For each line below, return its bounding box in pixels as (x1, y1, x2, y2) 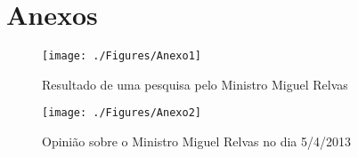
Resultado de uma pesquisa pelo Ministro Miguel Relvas (42, 75, 348, 93)
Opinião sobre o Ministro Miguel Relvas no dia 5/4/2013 (42, 132, 352, 151)
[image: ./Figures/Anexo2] (42, 106, 201, 120)
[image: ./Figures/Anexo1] (42, 50, 201, 63)
